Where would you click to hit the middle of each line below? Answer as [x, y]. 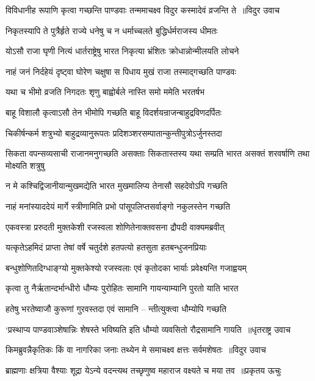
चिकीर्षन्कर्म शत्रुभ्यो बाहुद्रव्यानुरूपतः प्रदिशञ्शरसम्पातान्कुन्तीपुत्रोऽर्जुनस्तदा [114, 133]
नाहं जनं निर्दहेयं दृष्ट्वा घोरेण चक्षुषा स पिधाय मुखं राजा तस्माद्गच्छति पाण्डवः [121, 71]
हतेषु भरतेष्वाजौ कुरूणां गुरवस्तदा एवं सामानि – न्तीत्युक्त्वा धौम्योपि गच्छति [116, 308]
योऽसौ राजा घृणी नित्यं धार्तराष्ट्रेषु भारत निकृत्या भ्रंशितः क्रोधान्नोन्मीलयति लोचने [122, 51]
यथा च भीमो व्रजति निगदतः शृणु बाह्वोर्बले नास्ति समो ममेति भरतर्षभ [105, 92]
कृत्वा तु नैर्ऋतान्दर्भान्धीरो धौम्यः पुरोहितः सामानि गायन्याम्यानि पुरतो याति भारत [122, 288]
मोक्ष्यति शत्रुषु [25, 165]
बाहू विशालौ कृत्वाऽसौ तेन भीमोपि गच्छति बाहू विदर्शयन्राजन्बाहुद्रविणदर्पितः [114, 112]
